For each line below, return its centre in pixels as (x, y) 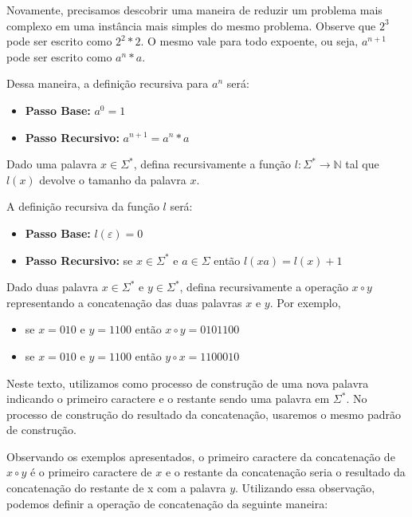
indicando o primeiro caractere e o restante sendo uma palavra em (168, 399)
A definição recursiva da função (83, 206)
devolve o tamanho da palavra (113, 179)
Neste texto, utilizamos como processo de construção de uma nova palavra (188, 383)
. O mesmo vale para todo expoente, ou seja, (249, 41)
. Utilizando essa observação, (305, 488)
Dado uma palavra (52, 164)
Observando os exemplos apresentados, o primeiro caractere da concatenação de (201, 456)
